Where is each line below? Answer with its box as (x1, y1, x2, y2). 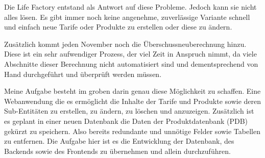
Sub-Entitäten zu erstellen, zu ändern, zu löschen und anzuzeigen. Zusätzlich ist (4, 106, 254, 116)
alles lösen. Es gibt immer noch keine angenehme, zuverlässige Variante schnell (4, 11, 250, 22)
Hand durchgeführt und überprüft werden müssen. (4, 68, 162, 79)
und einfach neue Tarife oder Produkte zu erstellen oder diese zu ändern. (4, 21, 232, 32)
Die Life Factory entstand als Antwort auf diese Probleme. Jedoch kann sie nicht (4, 2, 257, 12)
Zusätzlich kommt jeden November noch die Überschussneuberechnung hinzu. (4, 38, 247, 49)
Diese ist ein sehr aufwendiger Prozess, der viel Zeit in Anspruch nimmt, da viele (4, 48, 257, 59)
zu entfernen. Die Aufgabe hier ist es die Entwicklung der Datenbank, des (4, 136, 234, 146)
